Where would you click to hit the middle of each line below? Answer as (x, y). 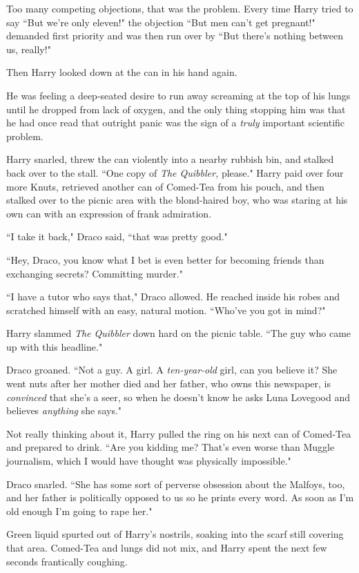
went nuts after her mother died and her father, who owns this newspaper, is (169, 383)
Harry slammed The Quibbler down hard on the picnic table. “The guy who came (179, 333)
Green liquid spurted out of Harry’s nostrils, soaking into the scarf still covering (175, 534)
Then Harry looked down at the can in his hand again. (122, 72)
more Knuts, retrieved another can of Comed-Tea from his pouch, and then (165, 186)
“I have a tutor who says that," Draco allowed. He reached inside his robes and (173, 297)
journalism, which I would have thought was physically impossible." (149, 461)
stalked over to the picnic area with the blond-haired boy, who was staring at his (177, 200)
